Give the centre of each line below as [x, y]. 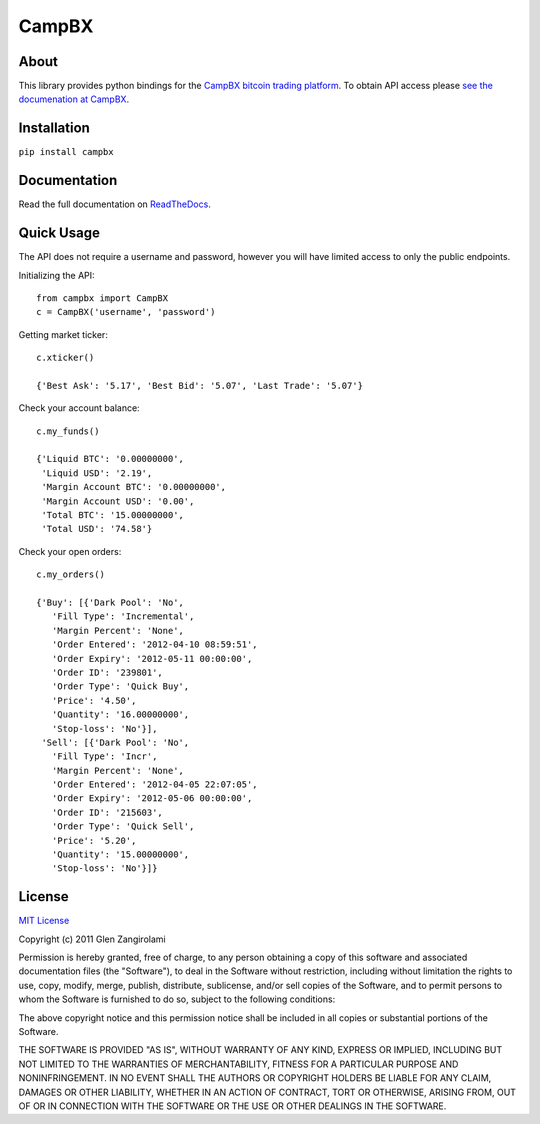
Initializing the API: [56, 275]
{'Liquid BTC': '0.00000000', [110, 459]
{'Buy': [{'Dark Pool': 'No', [110, 602]
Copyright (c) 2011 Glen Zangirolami [92, 939]
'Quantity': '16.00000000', [120, 714]
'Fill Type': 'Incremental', [123, 616]
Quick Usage [59, 233]
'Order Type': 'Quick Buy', [120, 686]
